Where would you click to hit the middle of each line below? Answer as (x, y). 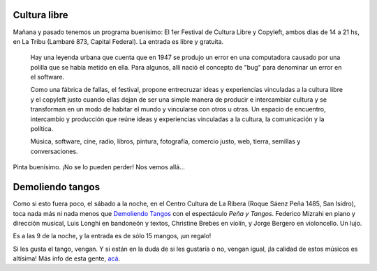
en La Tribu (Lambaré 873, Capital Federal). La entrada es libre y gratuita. (118, 41)
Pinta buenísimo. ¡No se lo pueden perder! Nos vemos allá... (99, 167)
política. (42, 129)
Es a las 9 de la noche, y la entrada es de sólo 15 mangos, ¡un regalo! (112, 236)
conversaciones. (54, 151)
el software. (47, 77)
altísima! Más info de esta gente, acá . (67, 258)
